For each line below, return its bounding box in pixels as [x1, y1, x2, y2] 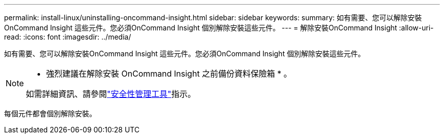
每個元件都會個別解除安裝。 [4, 109, 96, 118]
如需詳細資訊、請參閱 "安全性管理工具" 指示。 [26, 89, 196, 99]
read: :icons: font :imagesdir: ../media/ [4, 32, 131, 41]
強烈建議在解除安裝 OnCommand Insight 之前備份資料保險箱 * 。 [46, 68, 292, 79]
